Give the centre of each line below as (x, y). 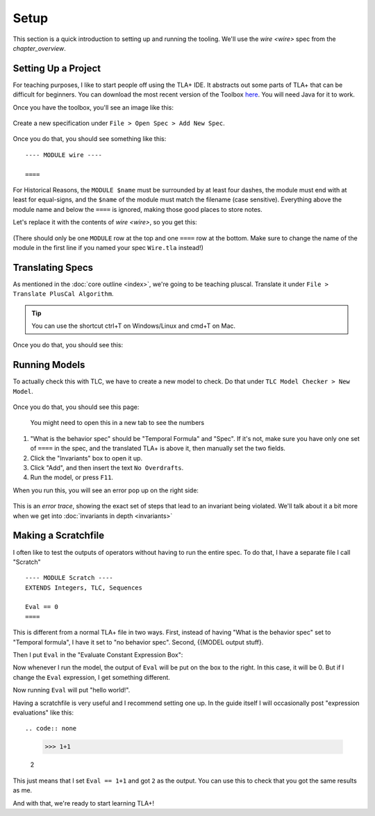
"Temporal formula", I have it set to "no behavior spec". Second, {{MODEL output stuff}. (138, 642)
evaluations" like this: (43, 713)
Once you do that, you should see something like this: (90, 139)
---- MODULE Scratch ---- (69, 578)
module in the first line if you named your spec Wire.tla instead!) (108, 247)
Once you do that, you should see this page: (76, 407)
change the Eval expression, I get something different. (91, 677)
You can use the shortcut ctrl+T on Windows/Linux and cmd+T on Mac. (134, 326)
